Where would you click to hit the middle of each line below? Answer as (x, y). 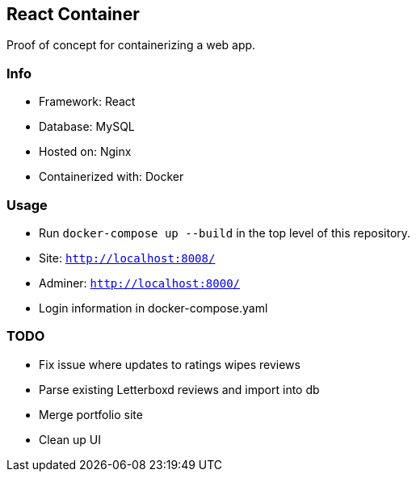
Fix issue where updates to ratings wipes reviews (170, 364)
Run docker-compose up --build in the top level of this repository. (225, 233)
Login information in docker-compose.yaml (153, 308)
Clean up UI (70, 439)
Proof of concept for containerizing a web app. (131, 45)
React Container (73, 14)
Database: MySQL (87, 127)
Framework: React (87, 102)
